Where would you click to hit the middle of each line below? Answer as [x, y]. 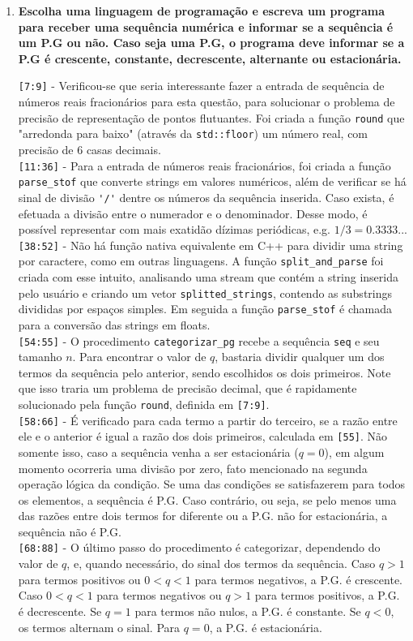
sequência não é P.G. [70, 531]
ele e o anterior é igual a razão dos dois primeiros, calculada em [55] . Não [203, 436]
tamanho [40, 357]
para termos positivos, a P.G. [327, 595]
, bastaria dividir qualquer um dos [300, 357]
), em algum [354, 452]
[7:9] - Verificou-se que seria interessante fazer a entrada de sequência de [201, 86]
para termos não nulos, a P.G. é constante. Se [248, 611]
